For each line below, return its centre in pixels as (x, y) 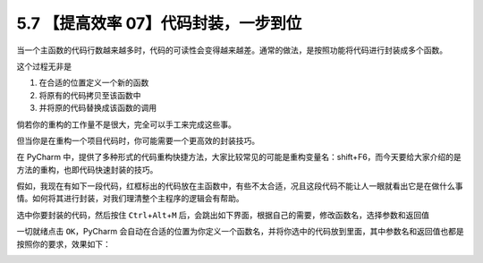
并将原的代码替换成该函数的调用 (97, 108)
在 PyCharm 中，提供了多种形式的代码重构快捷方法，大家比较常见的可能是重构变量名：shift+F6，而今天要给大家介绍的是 (239, 157)
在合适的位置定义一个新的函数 (94, 83)
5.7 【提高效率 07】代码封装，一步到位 (159, 23)
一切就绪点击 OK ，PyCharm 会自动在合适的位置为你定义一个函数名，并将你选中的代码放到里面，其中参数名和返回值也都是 (240, 232)
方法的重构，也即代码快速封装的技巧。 (87, 169)
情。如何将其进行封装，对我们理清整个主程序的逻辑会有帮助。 (130, 199)
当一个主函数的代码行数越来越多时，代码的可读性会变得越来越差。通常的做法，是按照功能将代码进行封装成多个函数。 (232, 50)
